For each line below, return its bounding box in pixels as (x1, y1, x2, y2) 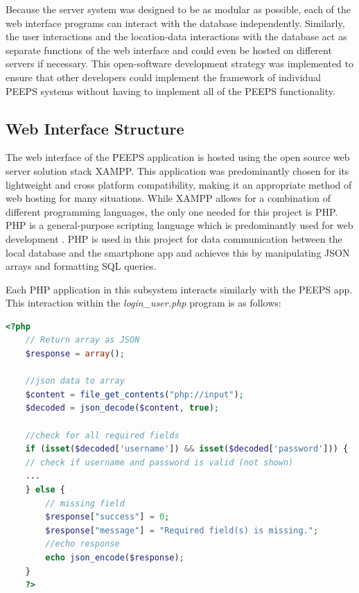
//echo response (45, 539, 120, 549)
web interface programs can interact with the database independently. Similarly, (6, 15, 345, 30)
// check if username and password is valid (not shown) (25, 457, 294, 467)
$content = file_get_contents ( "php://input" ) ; (25, 389, 244, 399)
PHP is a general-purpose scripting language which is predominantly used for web (6, 218, 353, 232)
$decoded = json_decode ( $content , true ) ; (25, 403, 219, 413)
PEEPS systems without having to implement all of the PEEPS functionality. (6, 83, 335, 98)
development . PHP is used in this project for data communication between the (6, 231, 342, 246)
